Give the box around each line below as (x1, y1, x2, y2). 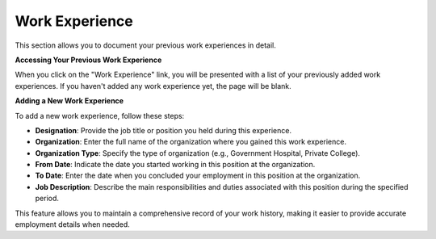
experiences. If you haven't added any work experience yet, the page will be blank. (15, 81, 291, 90)
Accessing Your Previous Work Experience (15, 55, 162, 65)
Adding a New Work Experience (15, 96, 124, 106)
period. (35, 194, 60, 203)
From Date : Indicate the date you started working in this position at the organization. (35, 160, 316, 170)
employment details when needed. (15, 220, 130, 229)
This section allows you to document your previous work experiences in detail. (15, 40, 276, 50)
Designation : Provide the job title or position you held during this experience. (35, 125, 292, 135)
